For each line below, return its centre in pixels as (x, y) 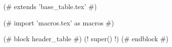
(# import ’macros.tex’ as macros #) (59, 22)
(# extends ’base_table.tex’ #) (50, 6)
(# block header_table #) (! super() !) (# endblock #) (86, 39)
